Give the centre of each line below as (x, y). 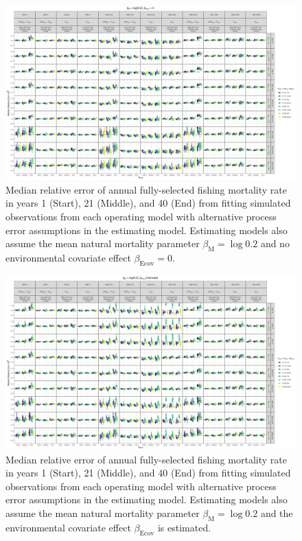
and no (275, 243)
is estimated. (184, 527)
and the (277, 513)
